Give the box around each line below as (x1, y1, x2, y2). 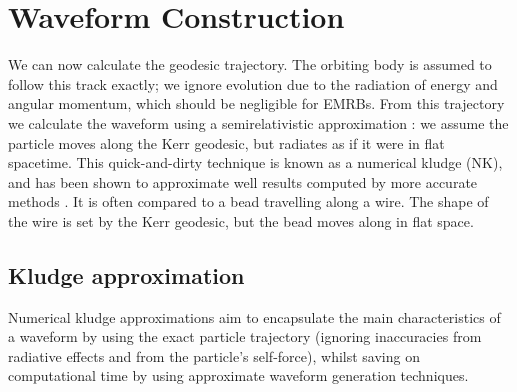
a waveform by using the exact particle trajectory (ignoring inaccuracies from (8, 326, 482, 347)
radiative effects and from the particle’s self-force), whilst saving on (8, 345, 420, 366)
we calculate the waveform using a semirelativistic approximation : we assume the (8, 112, 509, 133)
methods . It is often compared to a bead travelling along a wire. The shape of (8, 191, 489, 212)
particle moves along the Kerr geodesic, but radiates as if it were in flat (8, 132, 445, 153)
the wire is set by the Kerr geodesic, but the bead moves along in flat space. (8, 210, 474, 231)
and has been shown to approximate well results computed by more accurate (8, 171, 478, 192)
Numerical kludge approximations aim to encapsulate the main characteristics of (8, 306, 501, 327)
